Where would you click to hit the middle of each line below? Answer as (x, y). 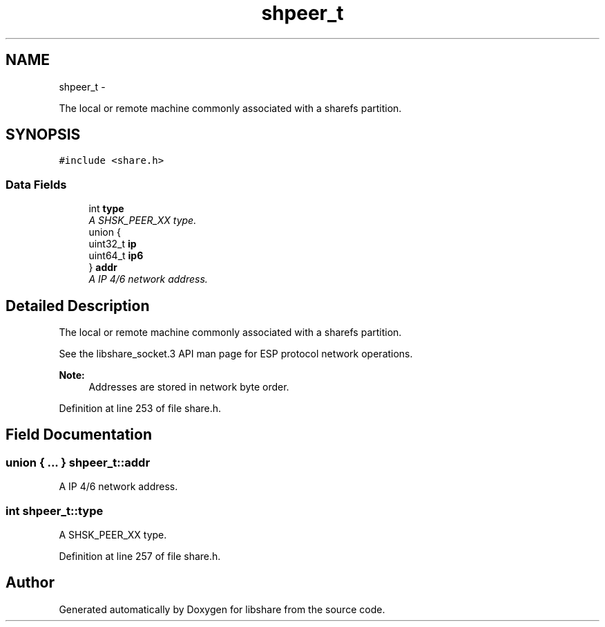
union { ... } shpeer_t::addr (78, 462)
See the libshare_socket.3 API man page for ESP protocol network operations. (236, 354)
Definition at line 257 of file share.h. (140, 556)
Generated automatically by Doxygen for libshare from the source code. (222, 609)
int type (106, 209)
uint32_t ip (113, 244)
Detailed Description (78, 306)
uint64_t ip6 (116, 256)
